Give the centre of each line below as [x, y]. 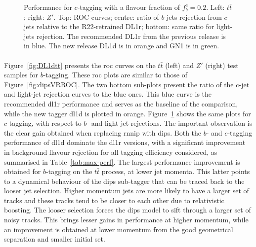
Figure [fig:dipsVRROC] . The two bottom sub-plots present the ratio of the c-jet [127, 84]
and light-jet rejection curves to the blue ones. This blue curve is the [108, 94]
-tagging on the [69, 171]
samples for [21, 75]
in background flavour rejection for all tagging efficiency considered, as [111, 152]
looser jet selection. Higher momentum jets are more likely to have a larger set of [127, 191]
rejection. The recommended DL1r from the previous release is [131, 36]
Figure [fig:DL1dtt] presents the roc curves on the [80, 65]
